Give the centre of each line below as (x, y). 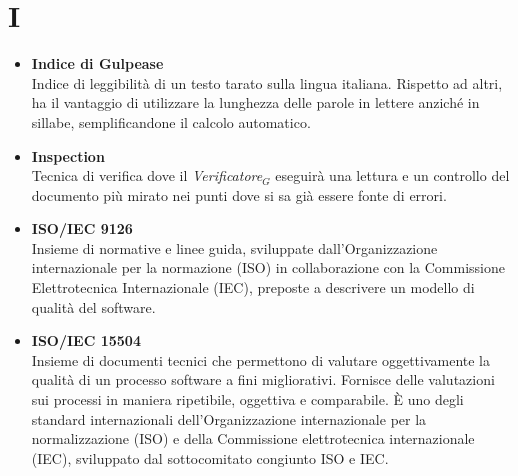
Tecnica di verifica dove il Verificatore (147, 175)
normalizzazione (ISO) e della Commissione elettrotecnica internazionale (253, 438)
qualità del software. (93, 306)
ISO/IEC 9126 (82, 228)
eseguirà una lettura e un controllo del (392, 175)
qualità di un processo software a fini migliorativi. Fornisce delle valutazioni (263, 379)
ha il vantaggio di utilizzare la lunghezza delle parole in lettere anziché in (255, 102)
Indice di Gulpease (97, 63)
